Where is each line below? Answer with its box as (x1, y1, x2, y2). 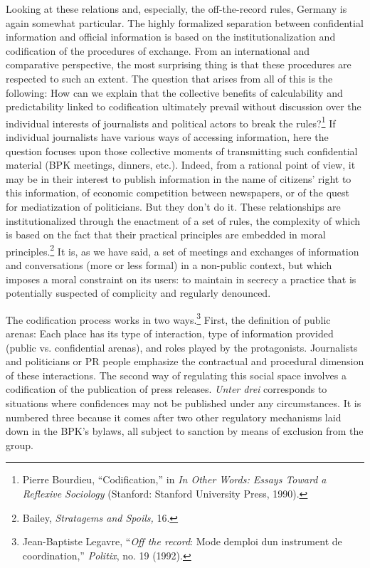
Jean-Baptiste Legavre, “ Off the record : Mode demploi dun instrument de (22, 534, 342, 549)
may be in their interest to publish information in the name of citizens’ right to (6, 171, 351, 186)
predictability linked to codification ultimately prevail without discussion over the (6, 99, 361, 114)
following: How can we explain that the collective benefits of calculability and (6, 85, 343, 100)
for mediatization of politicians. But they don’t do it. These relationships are (6, 199, 341, 214)
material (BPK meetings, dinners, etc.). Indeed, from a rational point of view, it (6, 157, 356, 172)
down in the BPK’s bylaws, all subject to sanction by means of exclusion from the (6, 424, 364, 438)
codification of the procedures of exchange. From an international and (6, 43, 310, 58)
